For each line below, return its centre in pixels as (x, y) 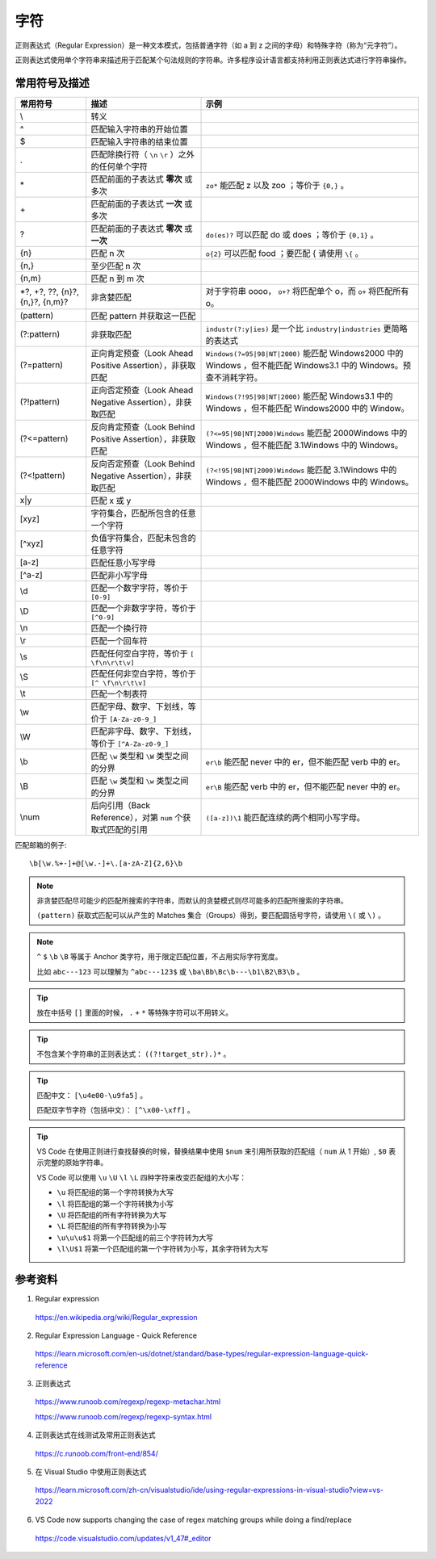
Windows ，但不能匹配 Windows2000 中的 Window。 (307, 408)
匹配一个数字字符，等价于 (140, 588)
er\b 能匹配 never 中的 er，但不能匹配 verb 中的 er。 (305, 761)
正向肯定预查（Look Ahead (142, 353)
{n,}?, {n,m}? (44, 301)
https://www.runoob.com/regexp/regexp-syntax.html (124, 1416)
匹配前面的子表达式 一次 (136, 203)
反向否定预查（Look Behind (143, 463)
